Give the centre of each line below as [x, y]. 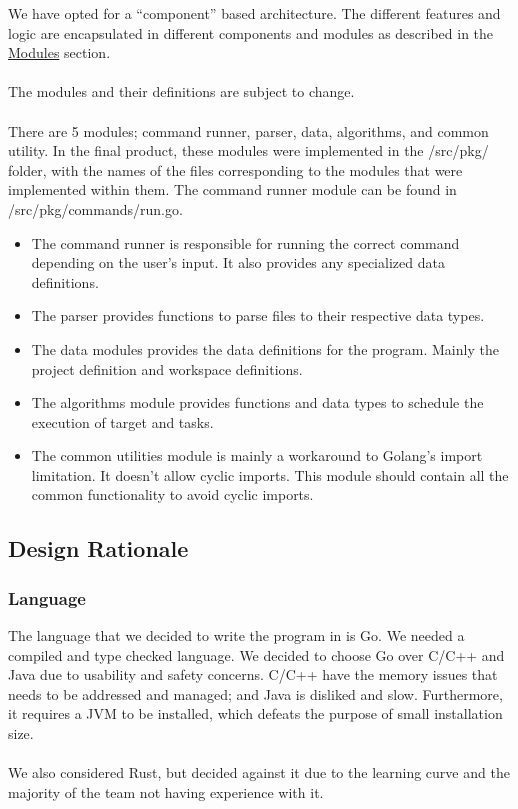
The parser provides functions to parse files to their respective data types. [258, 315]
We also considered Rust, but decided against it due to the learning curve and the [259, 772]
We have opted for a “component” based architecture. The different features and [254, 13]
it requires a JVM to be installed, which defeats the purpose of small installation [255, 713]
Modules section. [59, 52]
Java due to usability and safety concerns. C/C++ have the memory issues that [253, 674]
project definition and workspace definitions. [167, 368]
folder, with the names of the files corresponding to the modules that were [235, 169]
